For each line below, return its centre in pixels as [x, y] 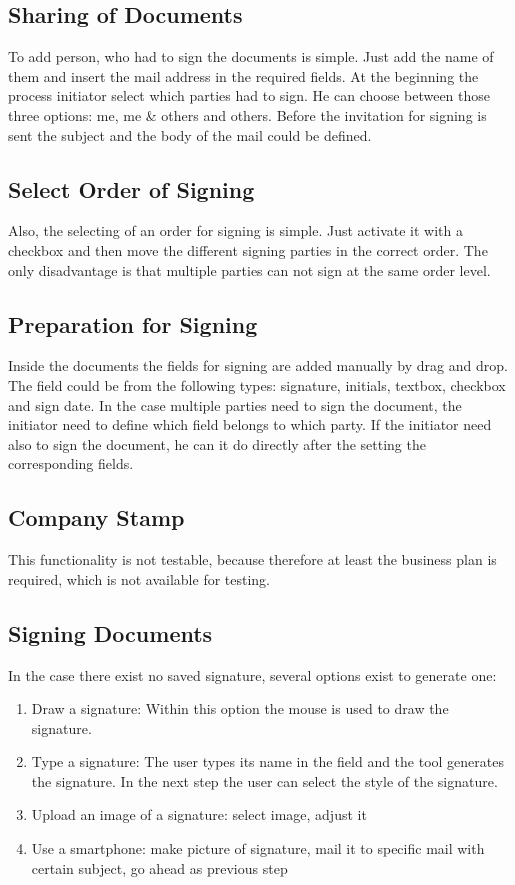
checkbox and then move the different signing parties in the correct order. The [248, 249]
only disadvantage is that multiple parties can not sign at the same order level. [249, 269]
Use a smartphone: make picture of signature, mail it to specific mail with [258, 848]
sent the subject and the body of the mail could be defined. [190, 134]
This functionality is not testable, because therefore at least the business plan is [252, 559]
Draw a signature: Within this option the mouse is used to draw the [240, 708]
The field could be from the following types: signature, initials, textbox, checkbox [257, 384]
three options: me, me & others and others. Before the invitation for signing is [247, 114]
